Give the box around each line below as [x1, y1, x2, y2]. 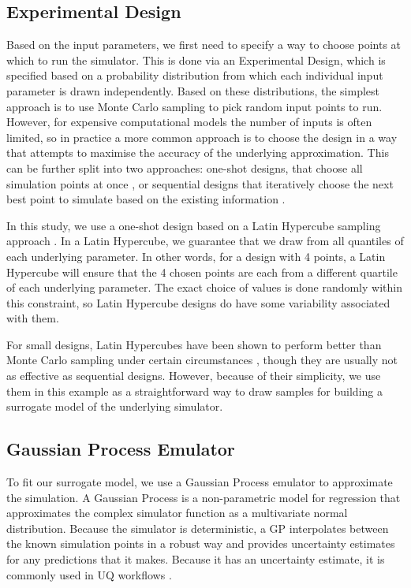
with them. [6, 310, 59, 326]
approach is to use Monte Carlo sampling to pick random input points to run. [6, 98, 383, 114]
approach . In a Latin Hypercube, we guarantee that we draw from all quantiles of [6, 233, 404, 249]
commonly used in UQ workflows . [6, 566, 172, 582]
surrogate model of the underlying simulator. [6, 398, 223, 415]
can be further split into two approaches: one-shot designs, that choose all [6, 159, 363, 176]
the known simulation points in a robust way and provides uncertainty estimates [6, 535, 395, 552]
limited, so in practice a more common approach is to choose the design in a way [6, 128, 398, 145]
